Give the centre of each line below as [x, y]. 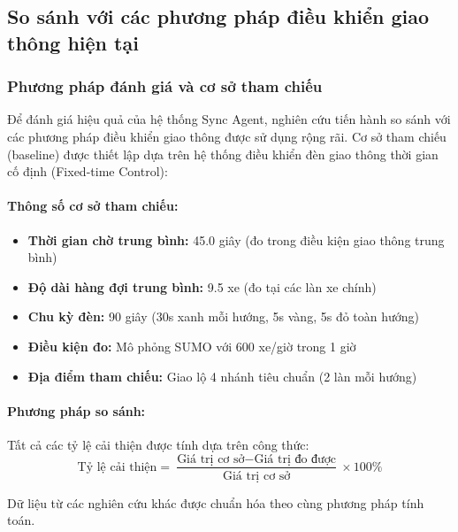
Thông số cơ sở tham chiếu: [93, 206]
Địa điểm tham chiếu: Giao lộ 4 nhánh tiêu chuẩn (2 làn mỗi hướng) [222, 376]
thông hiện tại [73, 42]
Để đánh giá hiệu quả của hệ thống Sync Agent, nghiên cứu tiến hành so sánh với [229, 119]
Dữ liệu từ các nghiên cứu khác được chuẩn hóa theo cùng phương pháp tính [216, 502]
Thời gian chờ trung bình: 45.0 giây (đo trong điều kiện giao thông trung [236, 239]
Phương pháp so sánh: [76, 410]
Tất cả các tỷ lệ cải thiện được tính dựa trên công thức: [158, 444]
